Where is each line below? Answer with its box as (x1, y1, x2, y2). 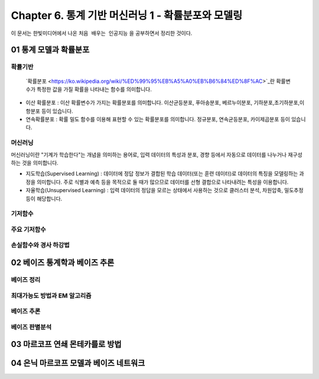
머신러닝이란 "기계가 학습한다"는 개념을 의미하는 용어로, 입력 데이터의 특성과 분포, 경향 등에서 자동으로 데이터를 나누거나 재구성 (11, 151, 302, 158)
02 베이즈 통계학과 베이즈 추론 (11, 258, 115, 268)
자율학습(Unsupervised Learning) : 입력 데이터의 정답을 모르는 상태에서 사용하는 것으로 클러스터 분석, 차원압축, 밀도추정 (25, 187, 304, 194)
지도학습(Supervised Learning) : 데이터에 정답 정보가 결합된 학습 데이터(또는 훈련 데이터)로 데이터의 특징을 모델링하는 (25, 170, 298, 177)
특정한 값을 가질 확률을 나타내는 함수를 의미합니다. (36, 86, 152, 93)
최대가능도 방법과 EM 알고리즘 (11, 291, 92, 300)
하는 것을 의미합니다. (11, 160, 58, 166)
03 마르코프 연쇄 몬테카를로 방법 (11, 339, 122, 349)
